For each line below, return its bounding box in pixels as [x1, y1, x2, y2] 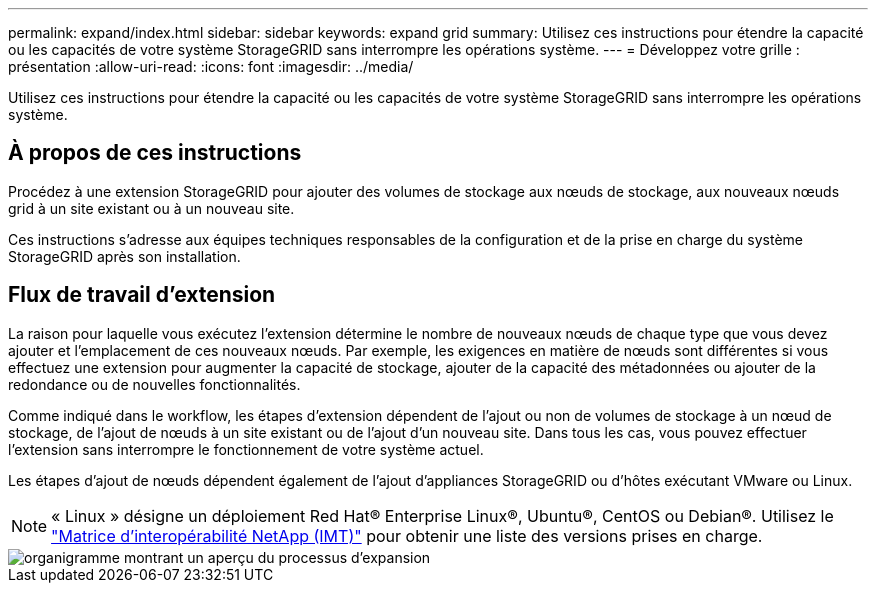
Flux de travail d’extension [8, 282, 276, 308]
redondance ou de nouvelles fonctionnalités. [8, 375, 301, 393]
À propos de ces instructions [8, 140, 302, 166]
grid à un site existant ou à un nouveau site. [8, 199, 295, 217]
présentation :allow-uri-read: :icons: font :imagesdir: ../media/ [8, 58, 414, 75]
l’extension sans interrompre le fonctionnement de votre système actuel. [8, 440, 484, 458]
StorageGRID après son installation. [8, 247, 241, 265]
